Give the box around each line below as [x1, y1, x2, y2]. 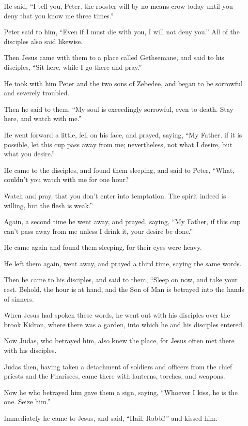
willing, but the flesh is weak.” [4, 200, 93, 210]
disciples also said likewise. [4, 36, 83, 46]
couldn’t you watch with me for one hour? [4, 174, 129, 184]
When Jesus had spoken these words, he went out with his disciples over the [4, 310, 230, 320]
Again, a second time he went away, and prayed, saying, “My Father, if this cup [4, 216, 241, 227]
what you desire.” [4, 149, 55, 159]
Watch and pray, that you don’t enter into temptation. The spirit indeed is [4, 190, 226, 200]
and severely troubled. [4, 88, 70, 98]
